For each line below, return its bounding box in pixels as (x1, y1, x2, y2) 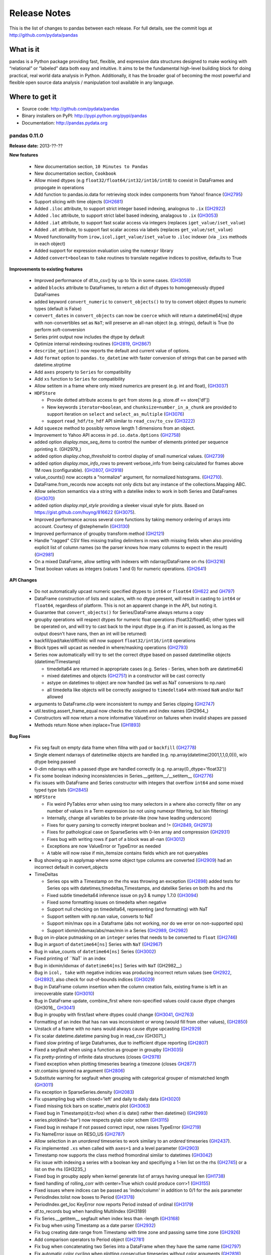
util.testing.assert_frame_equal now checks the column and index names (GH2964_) (34, 708, 209, 714)
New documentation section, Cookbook (34, 171, 116, 177)
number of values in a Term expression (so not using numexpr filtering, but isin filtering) (47, 808, 228, 814)
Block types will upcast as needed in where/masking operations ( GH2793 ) (34, 645, 188, 651)
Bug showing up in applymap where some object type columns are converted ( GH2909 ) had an (34, 857, 232, 863)
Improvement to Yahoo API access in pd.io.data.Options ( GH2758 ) (34, 432, 181, 438)
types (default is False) (34, 306, 82, 312)
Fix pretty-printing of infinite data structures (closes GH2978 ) (34, 1054, 162, 1060)
